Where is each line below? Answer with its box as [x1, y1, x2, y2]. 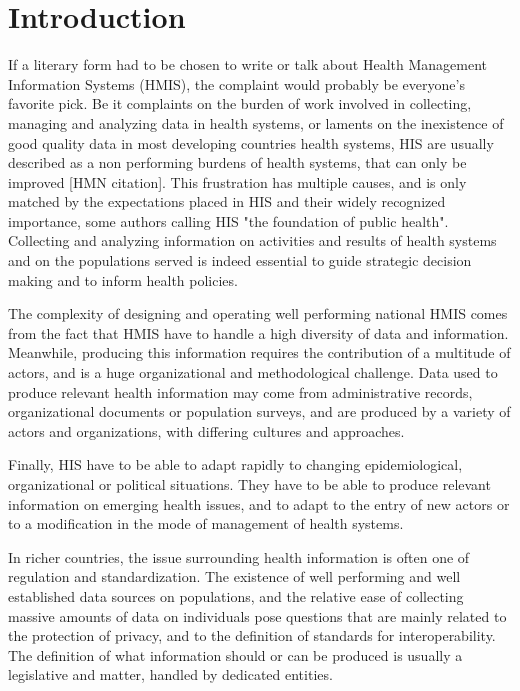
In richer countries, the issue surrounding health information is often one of [8, 546, 470, 567]
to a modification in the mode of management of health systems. [8, 513, 404, 534]
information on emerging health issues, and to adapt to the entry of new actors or [8, 493, 510, 514]
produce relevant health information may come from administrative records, [8, 381, 473, 402]
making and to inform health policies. [8, 269, 238, 290]
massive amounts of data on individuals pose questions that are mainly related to [8, 605, 507, 626]
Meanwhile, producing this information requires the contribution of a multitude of [8, 342, 511, 363]
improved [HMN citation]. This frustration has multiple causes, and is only [8, 171, 467, 192]
